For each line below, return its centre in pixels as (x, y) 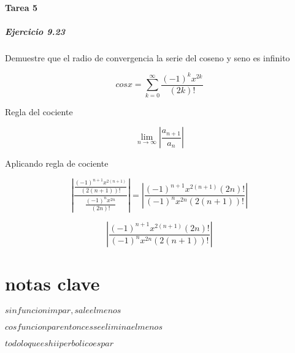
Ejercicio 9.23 (35, 31)
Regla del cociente (39, 111)
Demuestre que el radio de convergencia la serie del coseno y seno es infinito (147, 57)
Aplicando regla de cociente (57, 163)
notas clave (52, 283)
